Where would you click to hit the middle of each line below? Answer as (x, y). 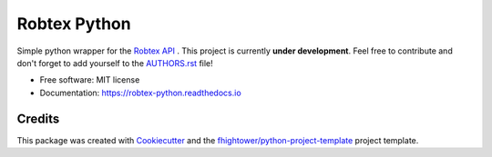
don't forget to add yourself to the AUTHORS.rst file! (115, 63)
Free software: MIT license (90, 80)
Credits (38, 118)
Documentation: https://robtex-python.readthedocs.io (140, 93)
